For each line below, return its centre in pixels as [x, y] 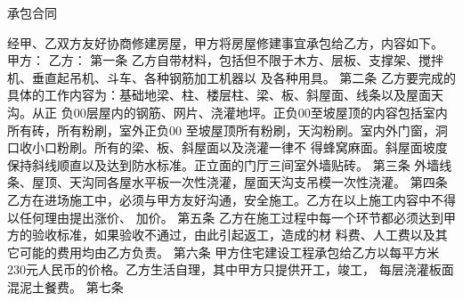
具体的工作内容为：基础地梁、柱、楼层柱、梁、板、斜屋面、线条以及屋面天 [225, 95]
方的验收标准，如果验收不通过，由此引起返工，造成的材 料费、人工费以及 [221, 235]
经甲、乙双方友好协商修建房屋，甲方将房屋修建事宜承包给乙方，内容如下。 [225, 42]
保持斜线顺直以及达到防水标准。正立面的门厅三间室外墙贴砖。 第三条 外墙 [223, 164]
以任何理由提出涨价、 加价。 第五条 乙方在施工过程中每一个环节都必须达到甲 [231, 217]
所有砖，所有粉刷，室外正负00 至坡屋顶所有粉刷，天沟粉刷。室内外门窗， [221, 130]
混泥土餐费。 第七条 [65, 286]
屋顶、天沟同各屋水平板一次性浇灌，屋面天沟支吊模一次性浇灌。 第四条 [240, 182]
